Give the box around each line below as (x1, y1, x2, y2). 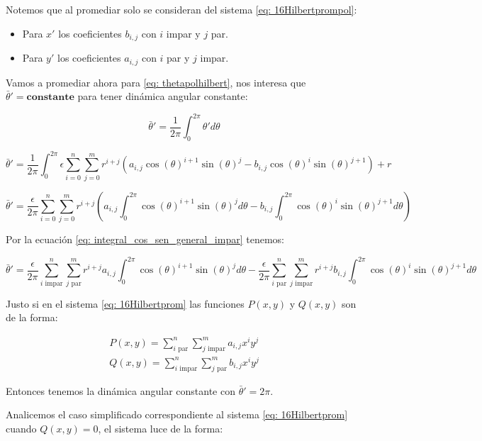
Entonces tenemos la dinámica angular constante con (6, 383, 236, 398)
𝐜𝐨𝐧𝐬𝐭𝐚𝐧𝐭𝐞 (26, 92, 74, 103)
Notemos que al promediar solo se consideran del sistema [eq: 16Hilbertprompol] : (6, 2, 357, 16)
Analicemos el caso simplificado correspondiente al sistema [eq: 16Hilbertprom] (6, 407, 348, 422)
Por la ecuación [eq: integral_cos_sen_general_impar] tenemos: (6, 232, 284, 247)
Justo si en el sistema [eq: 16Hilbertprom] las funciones (6, 296, 245, 311)
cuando (6, 420, 37, 435)
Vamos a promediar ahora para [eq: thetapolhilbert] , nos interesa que (6, 74, 306, 89)
